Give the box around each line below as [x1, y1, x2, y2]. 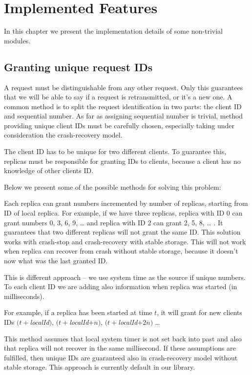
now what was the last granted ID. [4, 256, 108, 266]
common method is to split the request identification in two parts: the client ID [4, 101, 242, 111]
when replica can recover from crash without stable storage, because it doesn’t [4, 246, 238, 256]
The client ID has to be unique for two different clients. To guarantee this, [4, 146, 227, 157]
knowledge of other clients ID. [4, 165, 94, 176]
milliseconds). [4, 291, 44, 301]
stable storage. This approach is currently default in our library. [4, 362, 195, 372]
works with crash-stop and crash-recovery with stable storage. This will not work [4, 236, 246, 246]
